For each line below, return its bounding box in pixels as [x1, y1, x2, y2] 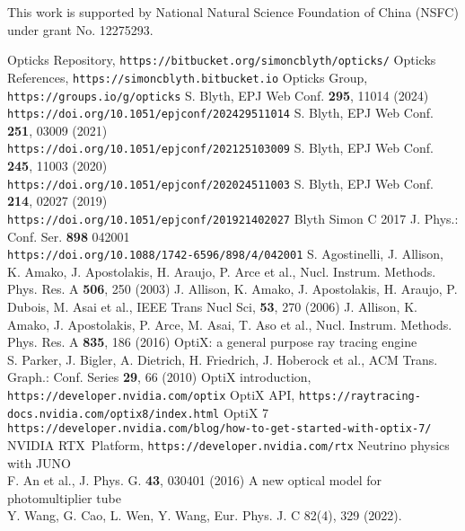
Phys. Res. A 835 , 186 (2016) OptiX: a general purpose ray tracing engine [7, 332, 417, 351]
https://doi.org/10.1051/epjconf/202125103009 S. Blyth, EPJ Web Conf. [7, 138, 434, 157]
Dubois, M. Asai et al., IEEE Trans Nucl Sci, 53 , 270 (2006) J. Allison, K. [7, 297, 417, 315]
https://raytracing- [298, 389, 421, 403]
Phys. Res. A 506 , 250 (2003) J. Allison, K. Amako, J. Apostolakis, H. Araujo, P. [7, 279, 458, 298]
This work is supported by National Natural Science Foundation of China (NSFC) [7, 3, 459, 21]
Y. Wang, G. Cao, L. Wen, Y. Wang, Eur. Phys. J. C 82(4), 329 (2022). [7, 506, 402, 525]
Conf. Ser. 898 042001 [7, 226, 130, 245]
